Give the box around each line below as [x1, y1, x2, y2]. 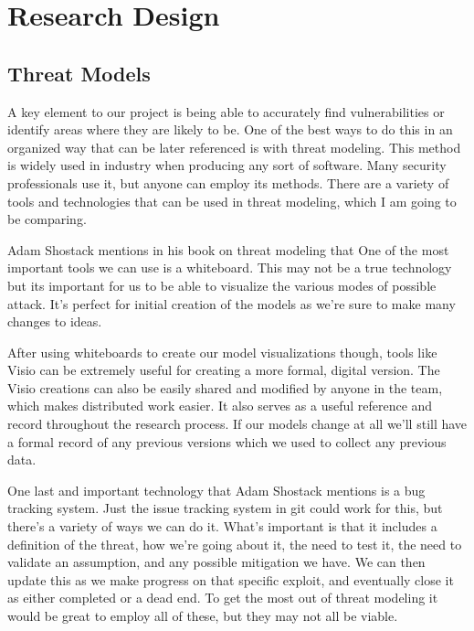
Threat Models [7, 59, 151, 87]
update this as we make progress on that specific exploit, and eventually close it [7, 570, 454, 589]
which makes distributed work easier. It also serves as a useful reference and [7, 396, 433, 415]
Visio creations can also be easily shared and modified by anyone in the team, [7, 378, 443, 397]
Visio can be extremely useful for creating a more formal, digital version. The [7, 360, 440, 380]
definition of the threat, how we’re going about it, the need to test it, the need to [7, 534, 462, 553]
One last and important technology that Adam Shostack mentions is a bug [7, 480, 426, 499]
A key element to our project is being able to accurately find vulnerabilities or [7, 102, 445, 121]
